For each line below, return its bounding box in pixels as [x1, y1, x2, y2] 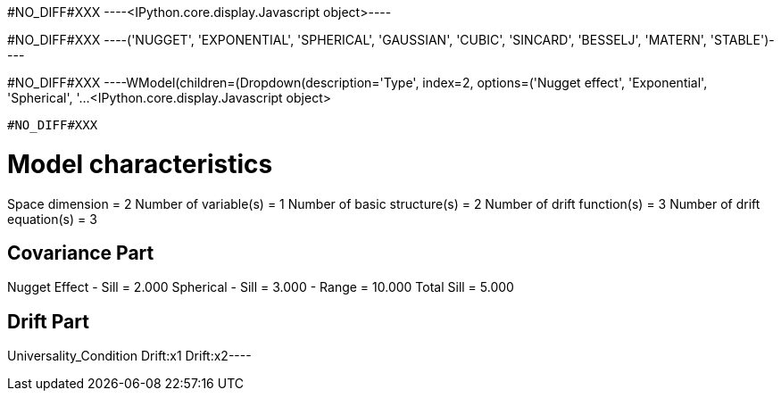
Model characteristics [7, 148, 273, 179]
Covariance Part [7, 241, 154, 264]
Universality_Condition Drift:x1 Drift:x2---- [7, 348, 252, 364]
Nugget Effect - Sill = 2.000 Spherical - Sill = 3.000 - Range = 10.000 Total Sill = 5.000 [7, 279, 514, 295]
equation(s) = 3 [7, 211, 97, 227]
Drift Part [7, 310, 89, 333]
